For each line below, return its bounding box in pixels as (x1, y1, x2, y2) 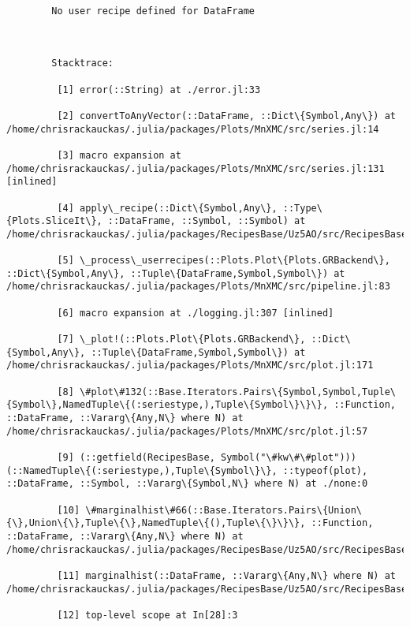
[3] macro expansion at (57, 149, 181, 161)
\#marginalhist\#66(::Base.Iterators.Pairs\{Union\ (85, 504, 363, 516)
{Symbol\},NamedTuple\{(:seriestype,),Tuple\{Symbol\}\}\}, (6, 399, 329, 411)
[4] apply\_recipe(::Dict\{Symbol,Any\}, (57, 202, 278, 214)
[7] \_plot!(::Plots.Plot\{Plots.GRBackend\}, (57, 334, 306, 345)
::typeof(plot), (282, 465, 368, 476)
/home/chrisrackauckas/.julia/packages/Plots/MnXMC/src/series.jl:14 (6, 123, 379, 135)
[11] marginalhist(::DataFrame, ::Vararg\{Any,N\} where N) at (57, 569, 396, 581)
